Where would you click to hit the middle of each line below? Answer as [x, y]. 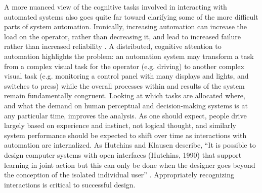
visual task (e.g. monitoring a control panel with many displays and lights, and [126, 76]
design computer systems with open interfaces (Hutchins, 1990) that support [123, 154]
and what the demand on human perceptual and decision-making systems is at [126, 105]
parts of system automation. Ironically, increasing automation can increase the [126, 26]
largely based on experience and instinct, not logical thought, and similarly [120, 125]
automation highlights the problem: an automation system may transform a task [129, 56]
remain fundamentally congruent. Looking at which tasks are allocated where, [125, 95]
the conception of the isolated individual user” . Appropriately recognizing [119, 175]
